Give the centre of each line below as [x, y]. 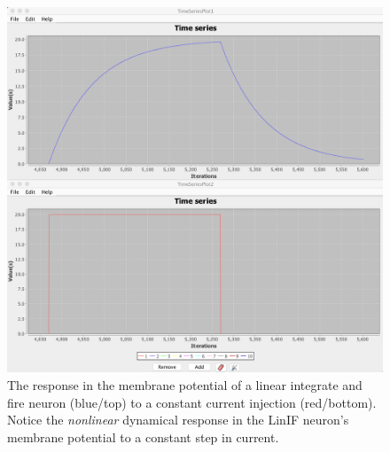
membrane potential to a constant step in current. [143, 436]
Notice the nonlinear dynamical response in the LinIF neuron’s [178, 420]
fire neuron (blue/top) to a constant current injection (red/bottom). [192, 402]
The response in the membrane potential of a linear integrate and [185, 385]
